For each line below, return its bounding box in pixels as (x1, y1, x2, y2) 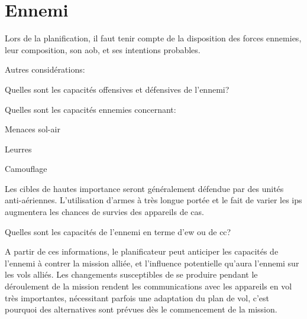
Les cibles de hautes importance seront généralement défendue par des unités (5, 182, 284, 194)
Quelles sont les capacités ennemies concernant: (5, 103, 176, 115)
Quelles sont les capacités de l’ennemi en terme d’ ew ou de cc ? (5, 225, 231, 237)
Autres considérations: (5, 63, 85, 76)
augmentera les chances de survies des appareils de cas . (5, 206, 204, 218)
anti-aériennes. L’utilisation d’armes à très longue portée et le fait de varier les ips (5, 194, 302, 206)
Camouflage (5, 162, 47, 175)
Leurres (5, 142, 32, 155)
